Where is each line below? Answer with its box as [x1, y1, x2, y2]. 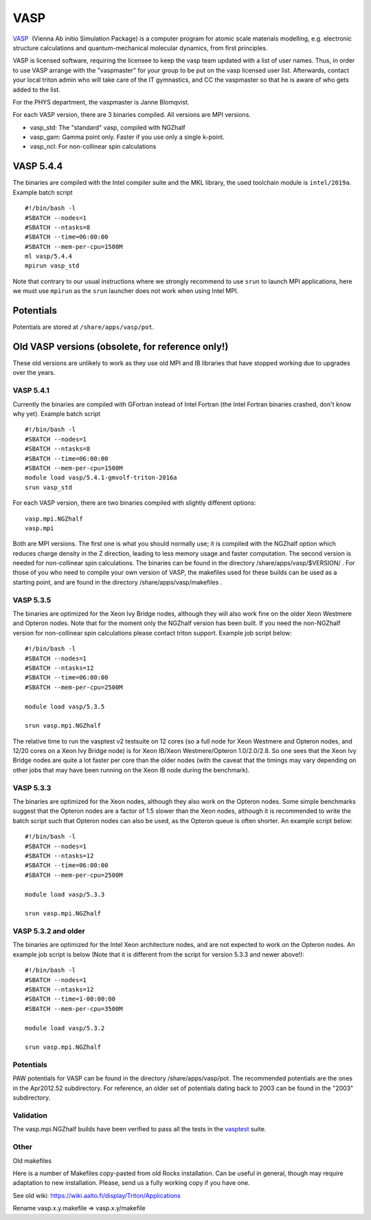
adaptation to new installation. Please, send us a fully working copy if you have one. [12, 1179, 250, 1187]
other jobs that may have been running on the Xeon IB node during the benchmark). [12, 765, 250, 774]
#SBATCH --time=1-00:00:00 [25, 995, 116, 1003]
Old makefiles [12, 1156, 52, 1165]
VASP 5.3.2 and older [12, 926, 85, 936]
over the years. [12, 369, 56, 377]
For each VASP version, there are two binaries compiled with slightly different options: [12, 499, 256, 507]
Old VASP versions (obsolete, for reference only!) [12, 340, 229, 352]
